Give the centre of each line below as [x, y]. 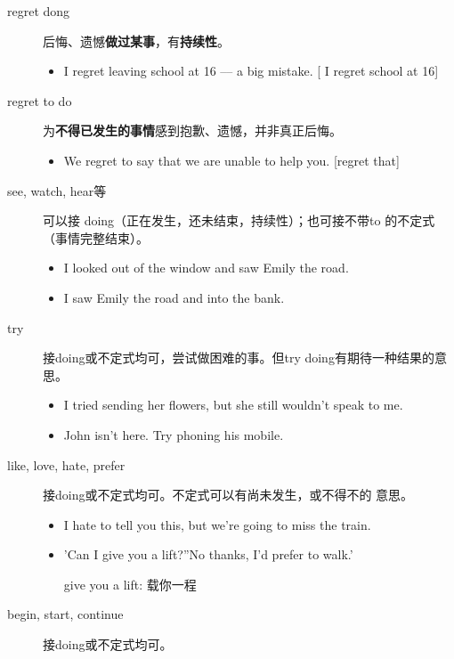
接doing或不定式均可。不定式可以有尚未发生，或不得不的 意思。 [228, 495]
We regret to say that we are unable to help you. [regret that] [231, 160]
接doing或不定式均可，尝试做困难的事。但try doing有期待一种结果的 [239, 358]
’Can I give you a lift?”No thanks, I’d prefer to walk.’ [208, 554]
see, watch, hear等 [57, 190]
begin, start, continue [65, 614]
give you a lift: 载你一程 [130, 584]
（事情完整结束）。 [96, 237]
